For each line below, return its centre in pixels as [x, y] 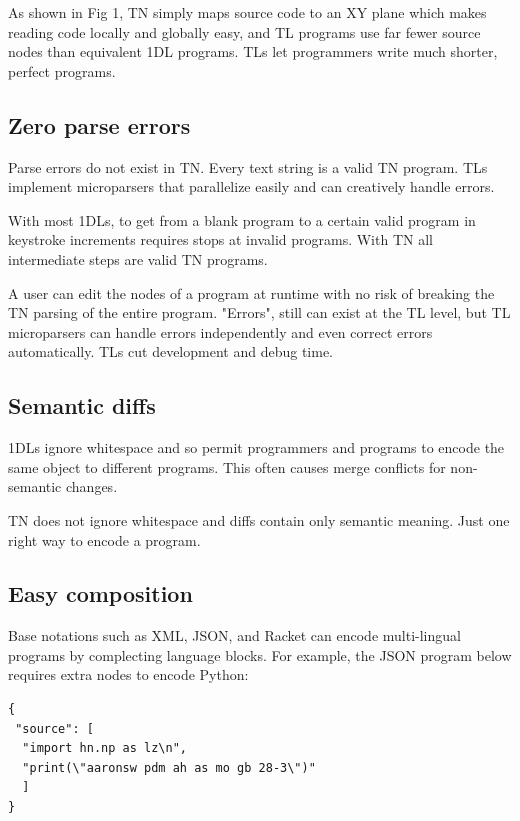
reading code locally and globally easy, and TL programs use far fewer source [244, 31]
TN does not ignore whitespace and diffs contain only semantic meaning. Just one [259, 519]
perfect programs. [62, 70]
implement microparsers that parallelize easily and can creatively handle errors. [251, 186]
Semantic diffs [82, 405]
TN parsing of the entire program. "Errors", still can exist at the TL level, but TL [259, 312]
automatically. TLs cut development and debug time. [170, 351]
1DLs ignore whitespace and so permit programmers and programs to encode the [256, 447]
